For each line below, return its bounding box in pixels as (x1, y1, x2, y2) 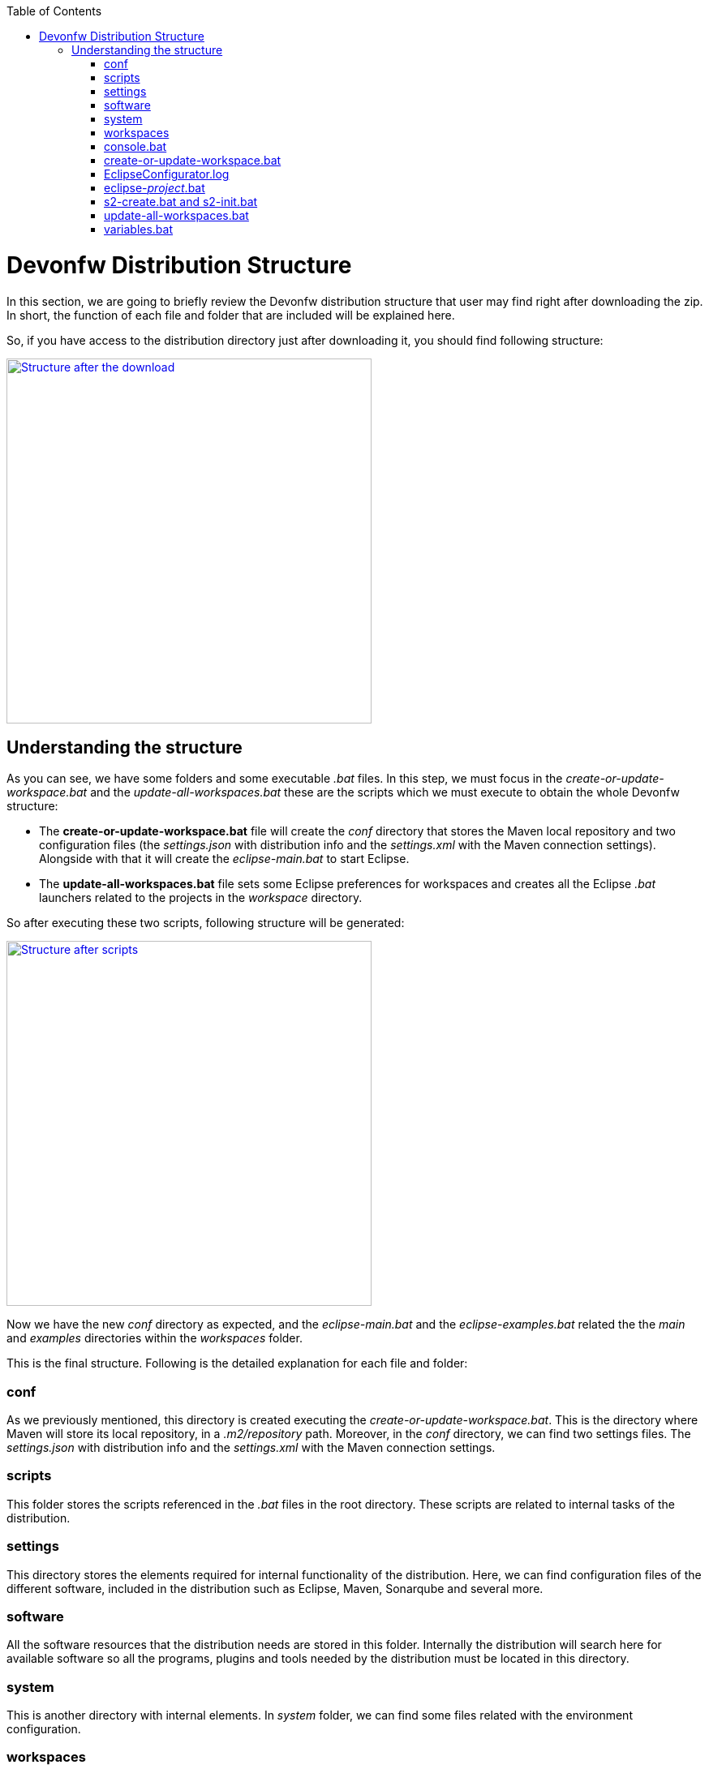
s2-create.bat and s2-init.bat (104, 195, 258, 208)
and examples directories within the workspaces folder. (6, 1331, 303, 1346)
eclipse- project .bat (104, 181, 205, 195)
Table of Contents (6, 4, 102, 18)
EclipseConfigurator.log (104, 167, 230, 181)
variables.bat (104, 222, 174, 236)
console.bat (104, 140, 167, 153)
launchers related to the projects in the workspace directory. (39, 891, 363, 905)
